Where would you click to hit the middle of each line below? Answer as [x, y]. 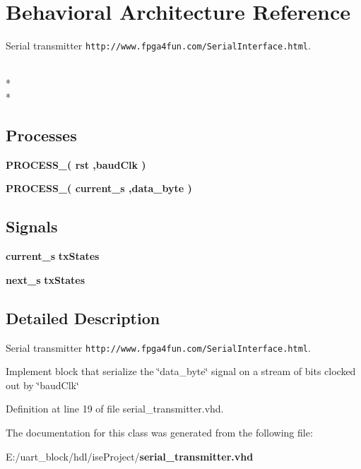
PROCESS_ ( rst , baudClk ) [76, 164]
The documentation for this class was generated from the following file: [159, 432]
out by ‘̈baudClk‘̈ [42, 385]
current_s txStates [53, 256]
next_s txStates [46, 279]
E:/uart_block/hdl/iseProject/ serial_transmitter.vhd [130, 456]
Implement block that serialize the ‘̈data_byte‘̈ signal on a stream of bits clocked [181, 371]
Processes [41, 135]
